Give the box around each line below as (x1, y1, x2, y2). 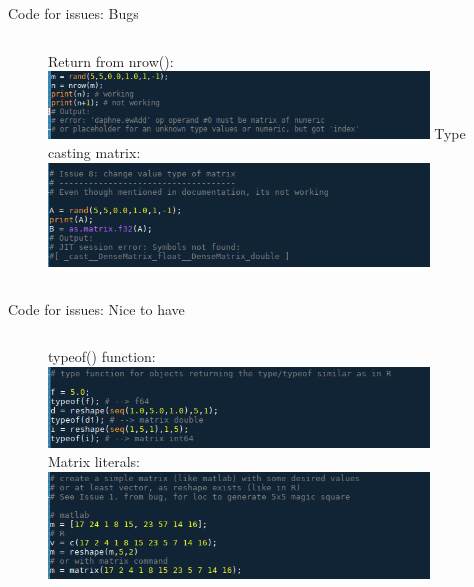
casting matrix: (48, 142, 141, 163)
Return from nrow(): (48, 50, 174, 71)
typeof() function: (48, 346, 156, 367)
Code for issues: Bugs (8, 3, 139, 23)
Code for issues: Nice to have (8, 298, 185, 319)
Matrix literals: (48, 451, 140, 472)
